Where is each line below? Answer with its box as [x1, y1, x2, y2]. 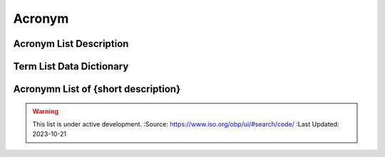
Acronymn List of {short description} [13, 83, 181, 95]
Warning [32, 107, 58, 115]
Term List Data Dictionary [13, 60, 129, 72]
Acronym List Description [13, 38, 129, 50]
